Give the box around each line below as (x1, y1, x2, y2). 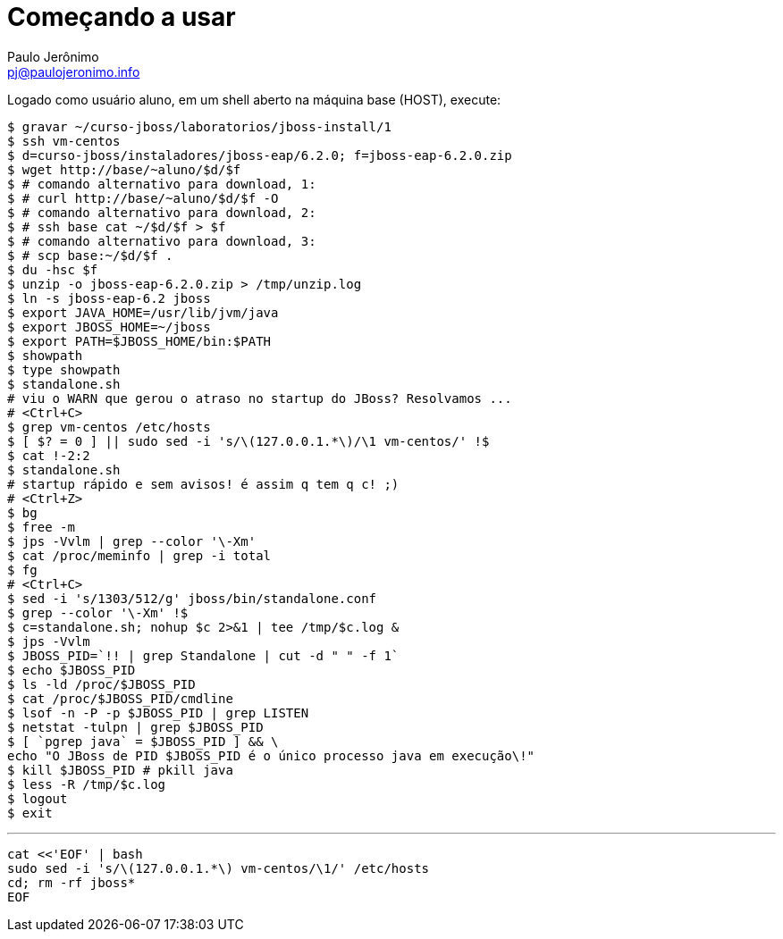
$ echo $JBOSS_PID (7, 662, 136, 677)
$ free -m (7, 519, 75, 534)
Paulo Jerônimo (7, 48, 99, 64)
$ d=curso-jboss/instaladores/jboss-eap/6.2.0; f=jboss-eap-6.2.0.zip (7, 147, 512, 163)
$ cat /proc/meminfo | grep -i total (7, 548, 272, 563)
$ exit (7, 805, 53, 820)
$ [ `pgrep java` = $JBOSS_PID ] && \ (7, 734, 279, 749)
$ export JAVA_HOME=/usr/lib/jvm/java (7, 305, 279, 320)
